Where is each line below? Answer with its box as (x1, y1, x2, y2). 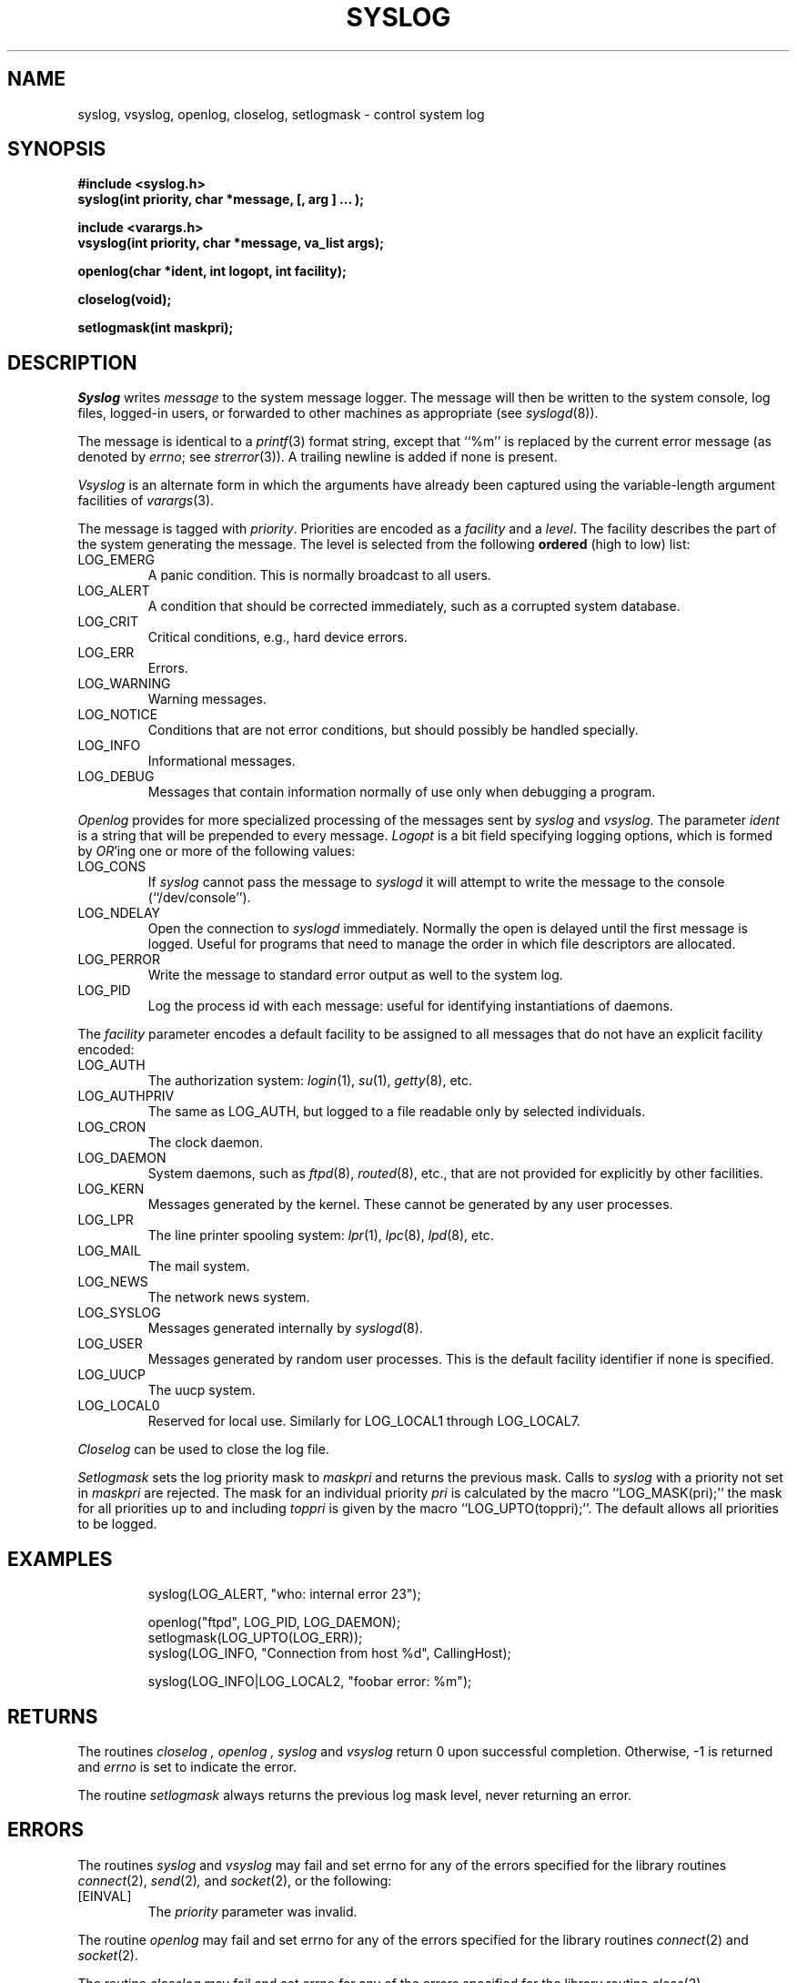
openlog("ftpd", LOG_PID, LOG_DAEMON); (147, 1614, 401, 1631)
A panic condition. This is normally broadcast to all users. (147, 567, 491, 584)
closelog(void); (77, 291, 172, 308)
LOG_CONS (77, 859, 146, 875)
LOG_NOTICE (77, 707, 158, 723)
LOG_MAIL (77, 1243, 141, 1259)
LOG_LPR (77, 1212, 134, 1228)
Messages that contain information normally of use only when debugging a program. (147, 784, 656, 800)
